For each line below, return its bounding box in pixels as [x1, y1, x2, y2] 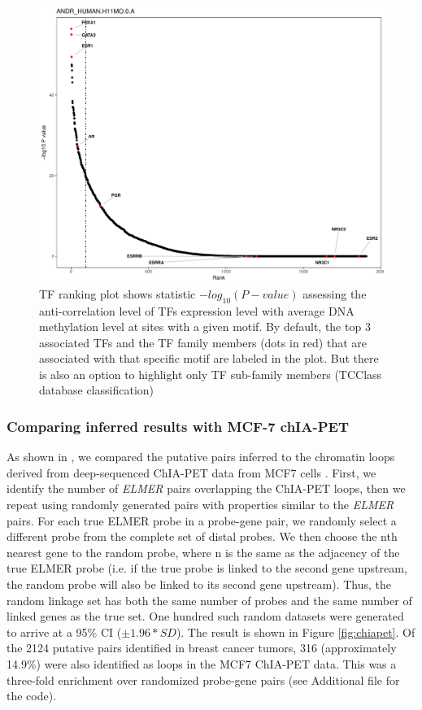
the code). [7, 687, 57, 704]
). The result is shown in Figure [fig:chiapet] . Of [176, 623, 415, 640]
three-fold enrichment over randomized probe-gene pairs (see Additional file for [7, 671, 400, 688]
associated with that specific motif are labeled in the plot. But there [39, 350, 379, 367]
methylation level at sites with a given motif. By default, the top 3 [39, 318, 371, 335]
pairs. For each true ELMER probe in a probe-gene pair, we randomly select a [7, 512, 397, 529]
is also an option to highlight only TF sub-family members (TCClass [39, 365, 382, 382]
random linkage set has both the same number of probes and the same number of [7, 591, 412, 608]
